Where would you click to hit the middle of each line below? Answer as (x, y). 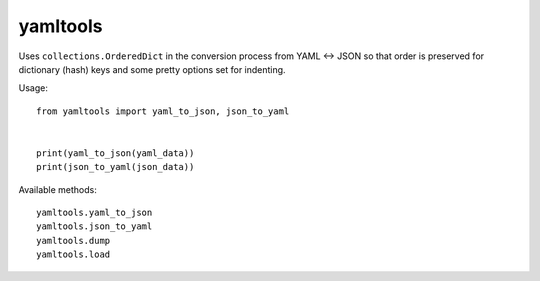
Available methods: (57, 189)
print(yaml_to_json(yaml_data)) (115, 153)
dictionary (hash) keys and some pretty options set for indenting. (152, 69)
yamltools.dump (73, 240)
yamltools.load (73, 254)
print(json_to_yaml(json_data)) (115, 167)
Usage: (33, 88)
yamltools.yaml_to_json (94, 213)
